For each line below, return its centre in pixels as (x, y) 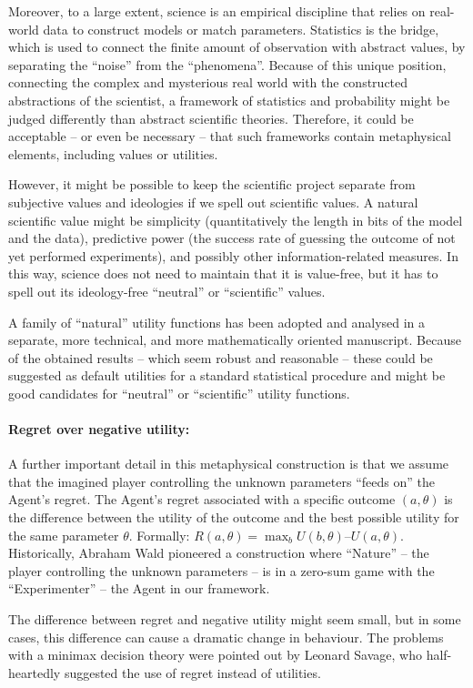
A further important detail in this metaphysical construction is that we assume (229, 464)
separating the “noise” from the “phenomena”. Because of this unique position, (227, 64)
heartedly (35, 672)
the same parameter (64, 535)
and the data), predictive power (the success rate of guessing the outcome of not (232, 238)
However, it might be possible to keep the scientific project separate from (212, 184)
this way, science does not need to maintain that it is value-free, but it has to (223, 273)
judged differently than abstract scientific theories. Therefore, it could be (211, 118)
